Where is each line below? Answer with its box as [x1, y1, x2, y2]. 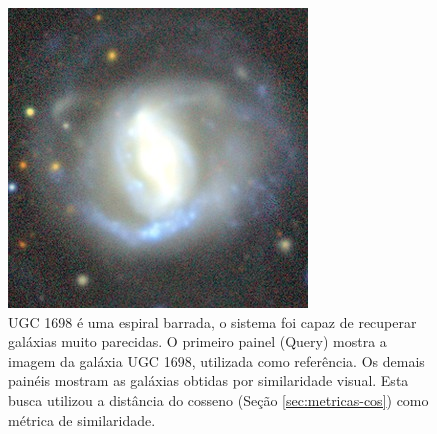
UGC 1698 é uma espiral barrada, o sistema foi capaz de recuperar [8, 311, 417, 332]
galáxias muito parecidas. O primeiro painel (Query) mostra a [8, 331, 387, 352]
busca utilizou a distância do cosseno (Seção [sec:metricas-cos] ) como [8, 389, 429, 410]
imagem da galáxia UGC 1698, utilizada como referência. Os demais [8, 350, 425, 371]
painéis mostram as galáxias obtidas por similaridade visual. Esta [8, 370, 409, 391]
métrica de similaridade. [8, 409, 156, 430]
